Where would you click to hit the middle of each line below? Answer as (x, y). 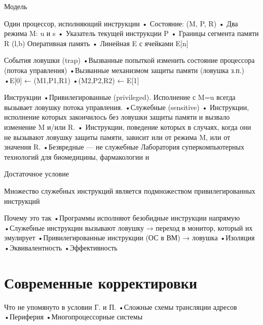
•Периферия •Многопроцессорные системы (73, 317)
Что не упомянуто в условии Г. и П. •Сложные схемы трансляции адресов (121, 306)
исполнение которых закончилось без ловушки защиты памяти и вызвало (117, 117)
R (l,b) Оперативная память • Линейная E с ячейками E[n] (96, 43)
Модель (16, 6)
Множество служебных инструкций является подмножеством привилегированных (130, 190)
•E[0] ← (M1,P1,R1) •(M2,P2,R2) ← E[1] (72, 80)
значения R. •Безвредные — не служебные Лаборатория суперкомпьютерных (124, 147)
